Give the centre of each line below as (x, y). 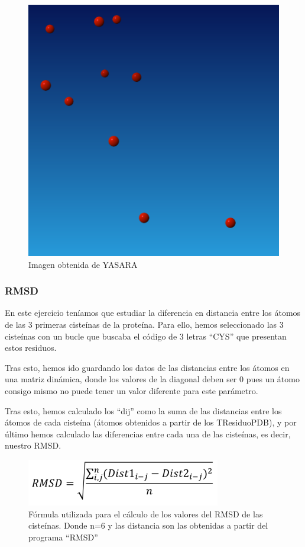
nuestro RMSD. (33, 445)
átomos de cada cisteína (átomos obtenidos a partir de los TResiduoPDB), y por (151, 422)
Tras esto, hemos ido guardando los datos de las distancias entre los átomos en (147, 367)
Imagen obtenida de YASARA (83, 264)
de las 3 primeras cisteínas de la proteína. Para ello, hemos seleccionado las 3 (144, 324)
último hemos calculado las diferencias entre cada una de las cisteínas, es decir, (148, 434)
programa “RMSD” (63, 537)
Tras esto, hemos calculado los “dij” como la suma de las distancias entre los (143, 410)
